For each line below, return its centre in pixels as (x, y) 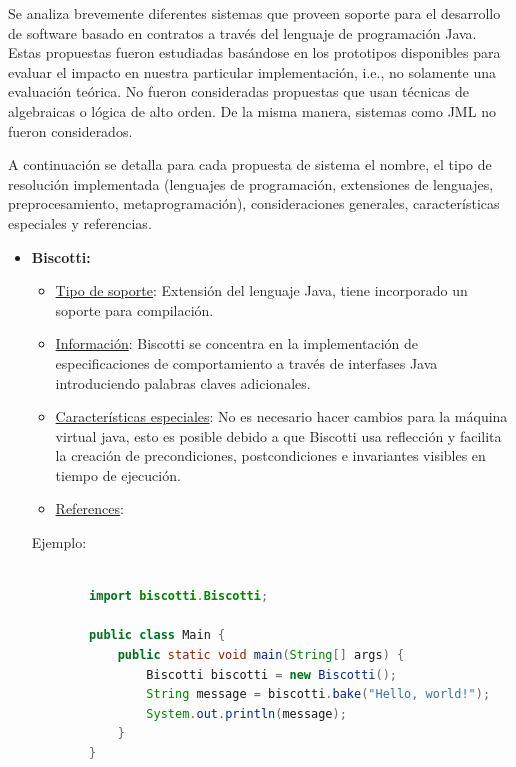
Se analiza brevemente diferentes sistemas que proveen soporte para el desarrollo (254, 13)
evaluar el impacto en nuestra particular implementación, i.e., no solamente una (252, 71)
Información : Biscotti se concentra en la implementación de (237, 343)
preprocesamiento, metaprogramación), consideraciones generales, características (254, 203)
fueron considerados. (70, 130)
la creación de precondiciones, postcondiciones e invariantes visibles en (270, 455)
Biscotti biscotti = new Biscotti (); (271, 674)
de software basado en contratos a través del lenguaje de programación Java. (242, 32)
